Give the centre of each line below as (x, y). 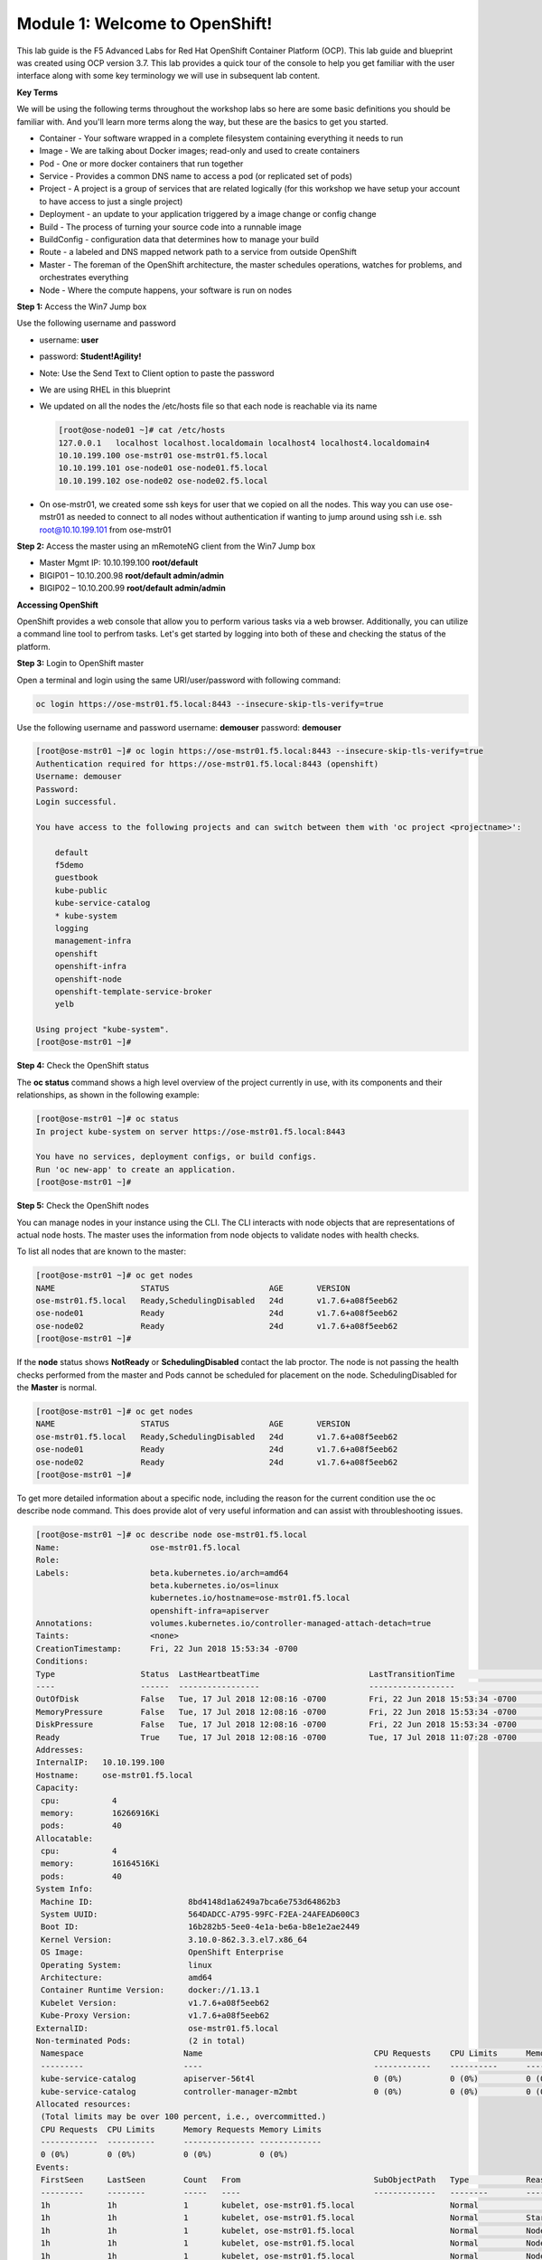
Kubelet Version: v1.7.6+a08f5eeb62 (155, 2003)
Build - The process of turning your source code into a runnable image (170, 227)
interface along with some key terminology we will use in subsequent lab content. (168, 76)
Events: (52, 2167)
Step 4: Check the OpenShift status (83, 1066)
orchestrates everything (84, 278)
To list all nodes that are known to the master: (102, 1251)
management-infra (93, 941)
